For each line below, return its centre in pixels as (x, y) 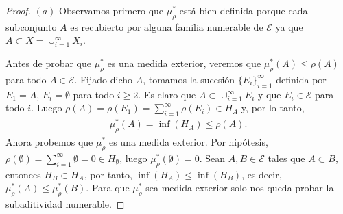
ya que (289, 26)
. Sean (212, 158)
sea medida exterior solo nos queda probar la (240, 188)
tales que (286, 158)
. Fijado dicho (104, 79)
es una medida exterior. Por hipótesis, (188, 142)
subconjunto (31, 26)
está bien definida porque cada (244, 10)
